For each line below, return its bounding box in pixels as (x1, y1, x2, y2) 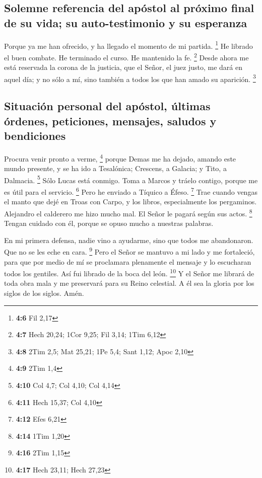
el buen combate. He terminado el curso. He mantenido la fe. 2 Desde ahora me (4, 50, 249, 62)
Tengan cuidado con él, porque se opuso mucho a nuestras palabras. (4, 218, 214, 228)
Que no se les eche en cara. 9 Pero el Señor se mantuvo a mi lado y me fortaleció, (4, 245, 255, 257)
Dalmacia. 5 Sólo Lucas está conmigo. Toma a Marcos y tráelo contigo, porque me (4, 173, 258, 185)
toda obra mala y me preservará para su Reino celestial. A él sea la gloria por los (4, 278, 254, 288)
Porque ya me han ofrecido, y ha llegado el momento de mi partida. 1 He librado (4, 39, 253, 51)
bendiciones (4, 128, 66, 143)
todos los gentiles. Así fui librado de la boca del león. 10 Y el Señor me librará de (4, 267, 254, 278)
